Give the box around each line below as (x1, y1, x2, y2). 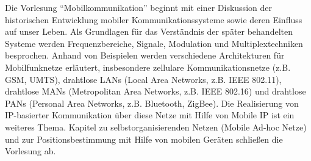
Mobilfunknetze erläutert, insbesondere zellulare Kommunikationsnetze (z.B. (5, 60, 291, 73)
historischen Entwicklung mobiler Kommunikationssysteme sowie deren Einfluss (5, 13, 302, 26)
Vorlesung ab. (5, 145, 56, 157)
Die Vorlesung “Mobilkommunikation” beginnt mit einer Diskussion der (5, 1, 272, 13)
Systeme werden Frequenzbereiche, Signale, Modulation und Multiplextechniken (5, 37, 303, 49)
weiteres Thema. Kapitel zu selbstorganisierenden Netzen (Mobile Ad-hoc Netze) (5, 120, 307, 133)
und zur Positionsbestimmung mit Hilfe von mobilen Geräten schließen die (5, 132, 283, 145)
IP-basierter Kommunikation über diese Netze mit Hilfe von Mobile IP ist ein (5, 109, 295, 121)
